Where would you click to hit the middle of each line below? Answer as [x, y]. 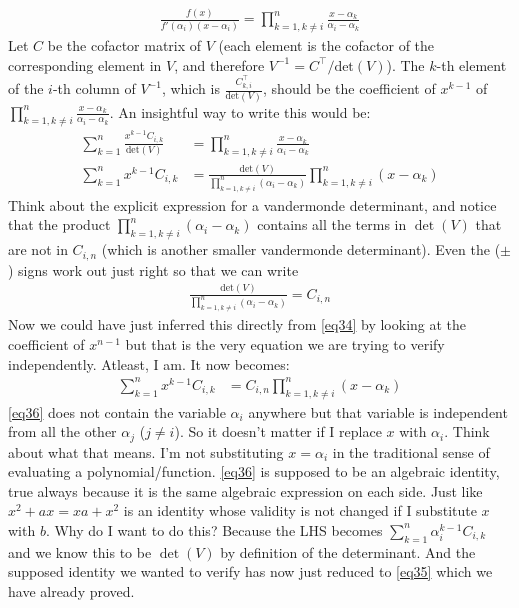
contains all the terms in [332, 224]
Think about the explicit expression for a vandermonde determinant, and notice [252, 204]
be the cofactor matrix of [124, 45]
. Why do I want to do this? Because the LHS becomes [214, 529]
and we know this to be [80, 551]
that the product [59, 224]
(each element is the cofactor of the [326, 45]
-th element [471, 64]
